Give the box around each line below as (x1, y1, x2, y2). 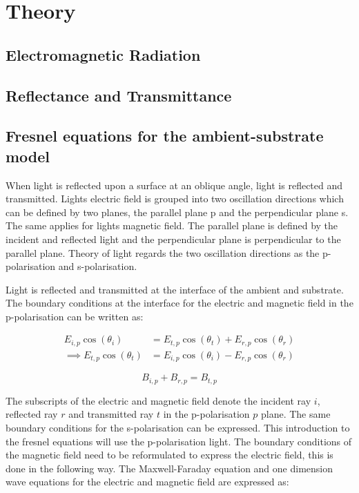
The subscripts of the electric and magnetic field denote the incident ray (6, 393, 311, 407)
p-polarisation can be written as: (6, 309, 144, 323)
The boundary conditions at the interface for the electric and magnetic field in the (6, 296, 353, 310)
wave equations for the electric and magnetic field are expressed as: (6, 474, 289, 489)
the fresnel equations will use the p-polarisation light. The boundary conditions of (6, 434, 352, 448)
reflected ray (6, 407, 58, 421)
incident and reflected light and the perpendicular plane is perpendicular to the (6, 231, 341, 246)
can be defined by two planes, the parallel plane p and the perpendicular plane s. (6, 204, 349, 219)
